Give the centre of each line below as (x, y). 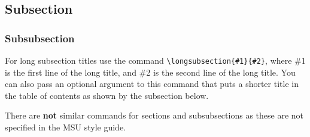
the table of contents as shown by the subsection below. (107, 95)
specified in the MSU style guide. (65, 127)
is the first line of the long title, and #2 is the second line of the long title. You (150, 72)
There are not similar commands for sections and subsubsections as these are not (154, 115)
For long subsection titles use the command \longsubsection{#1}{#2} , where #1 (155, 60)
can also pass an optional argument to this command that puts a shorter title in (152, 84)
